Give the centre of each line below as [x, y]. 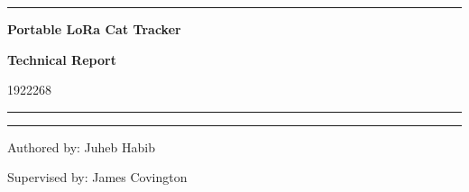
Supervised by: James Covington [97, 177]
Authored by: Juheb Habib [81, 146]
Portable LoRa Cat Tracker [94, 29]
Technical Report [62, 59]
